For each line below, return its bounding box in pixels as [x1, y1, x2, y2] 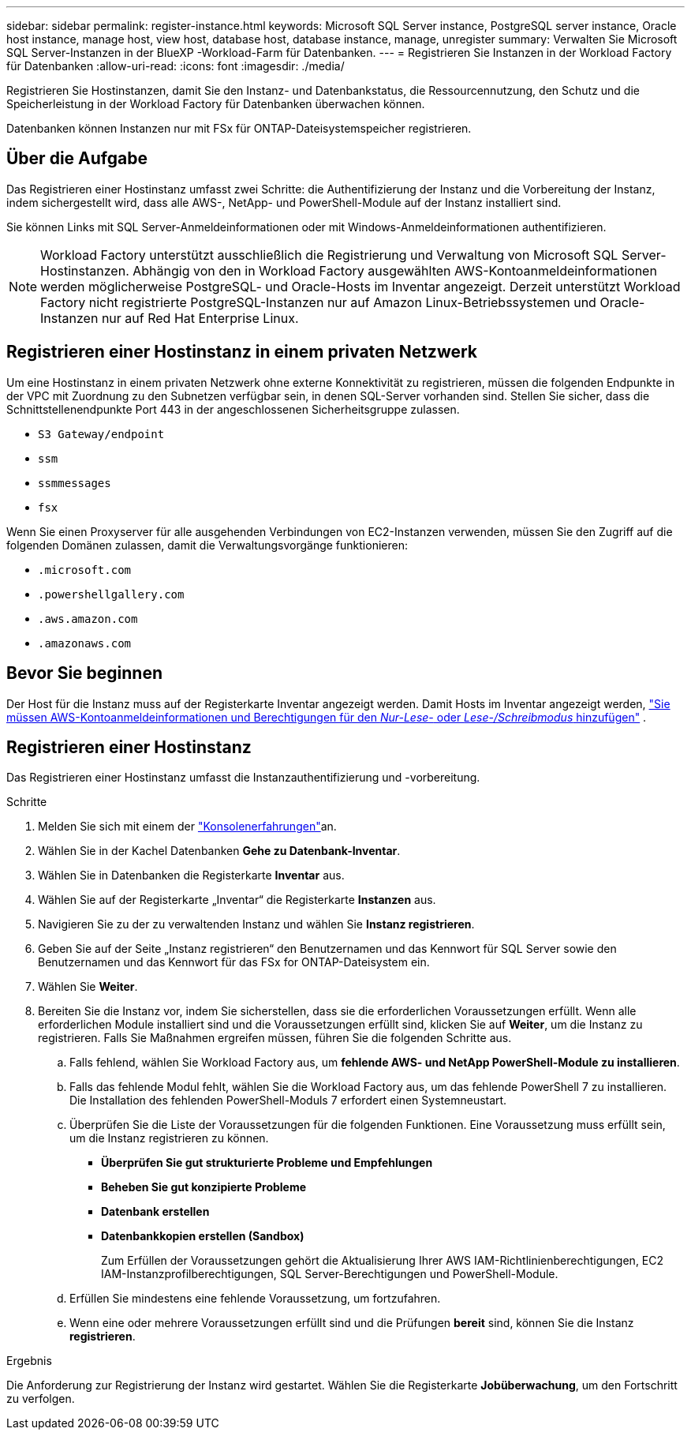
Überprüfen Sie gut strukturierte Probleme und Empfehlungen [101, 1156, 433, 1170]
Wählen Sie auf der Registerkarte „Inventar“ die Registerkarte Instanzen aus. [38, 893, 436, 907]
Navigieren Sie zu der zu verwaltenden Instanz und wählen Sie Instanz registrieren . [38, 917, 475, 932]
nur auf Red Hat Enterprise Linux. [101, 309, 299, 326]
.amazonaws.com [38, 636, 132, 650]
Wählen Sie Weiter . [38, 980, 138, 994]
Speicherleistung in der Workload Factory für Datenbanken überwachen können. [6, 97, 425, 111]
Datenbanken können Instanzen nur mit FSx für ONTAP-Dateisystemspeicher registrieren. [6, 122, 472, 135]
